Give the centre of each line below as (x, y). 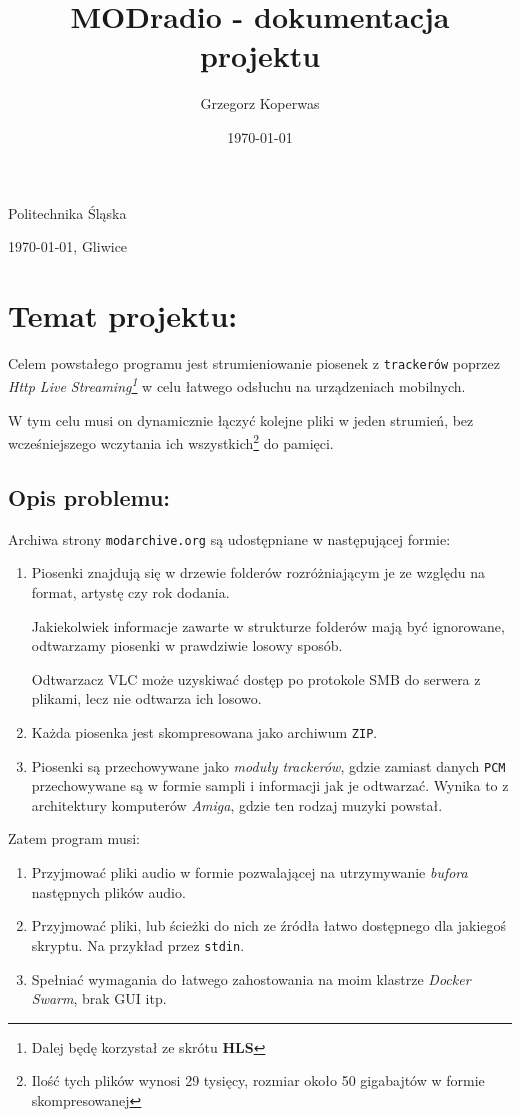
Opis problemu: (89, 496)
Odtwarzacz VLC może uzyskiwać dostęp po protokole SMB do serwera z (256, 678)
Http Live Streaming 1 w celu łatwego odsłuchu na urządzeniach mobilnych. (237, 385)
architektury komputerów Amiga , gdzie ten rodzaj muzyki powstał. (237, 804)
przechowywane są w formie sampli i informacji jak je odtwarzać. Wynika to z (270, 785)
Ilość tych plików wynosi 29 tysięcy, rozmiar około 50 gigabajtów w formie (258, 1080)
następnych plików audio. (108, 891)
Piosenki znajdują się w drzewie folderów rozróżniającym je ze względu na (258, 572)
